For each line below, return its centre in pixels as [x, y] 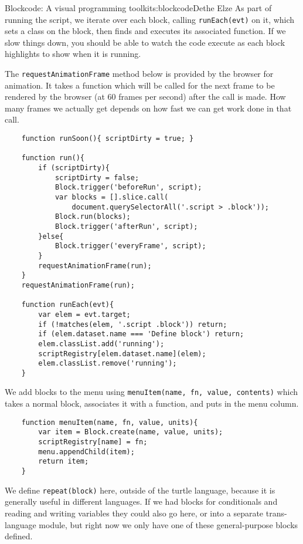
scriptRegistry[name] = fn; [93, 442]
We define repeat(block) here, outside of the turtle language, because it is [140, 490]
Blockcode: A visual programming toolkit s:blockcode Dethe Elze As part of [138, 8]
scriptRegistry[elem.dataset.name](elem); [122, 354]
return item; [64, 462]
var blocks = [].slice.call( [112, 197]
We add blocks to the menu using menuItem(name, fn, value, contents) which [151, 392]
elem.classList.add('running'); [101, 344]
